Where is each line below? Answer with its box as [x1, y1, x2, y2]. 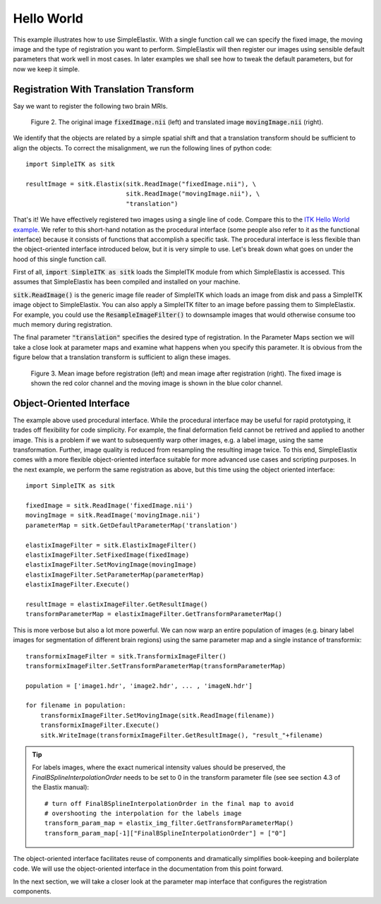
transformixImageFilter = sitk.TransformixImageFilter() [25, 652, 227, 660]
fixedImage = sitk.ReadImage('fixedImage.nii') [25, 502, 193, 510]
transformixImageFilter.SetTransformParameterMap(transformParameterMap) [25, 662, 286, 670]
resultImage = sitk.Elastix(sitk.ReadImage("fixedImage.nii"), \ [25, 180, 257, 188]
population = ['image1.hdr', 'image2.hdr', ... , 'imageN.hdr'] [25, 682, 253, 689]
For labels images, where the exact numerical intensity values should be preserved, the [32, 763, 286, 772]
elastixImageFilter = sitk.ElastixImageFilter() [25, 541, 197, 549]
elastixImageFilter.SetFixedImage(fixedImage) [25, 550, 190, 559]
